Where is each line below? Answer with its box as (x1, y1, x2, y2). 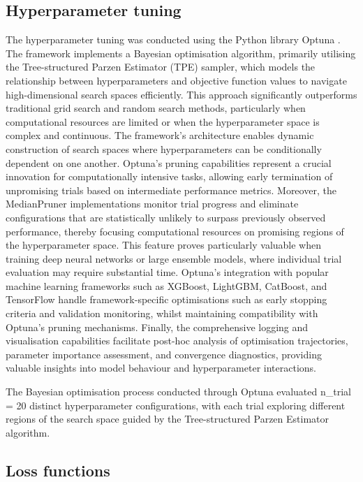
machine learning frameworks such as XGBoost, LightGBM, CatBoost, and (6, 278, 327, 293)
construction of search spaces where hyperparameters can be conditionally (6, 141, 322, 156)
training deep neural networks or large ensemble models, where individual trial (6, 251, 342, 265)
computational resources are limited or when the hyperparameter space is (6, 114, 320, 129)
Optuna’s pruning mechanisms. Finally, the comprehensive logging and (6, 319, 309, 334)
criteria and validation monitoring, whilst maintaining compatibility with (6, 306, 318, 321)
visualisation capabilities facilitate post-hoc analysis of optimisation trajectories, (6, 333, 348, 348)
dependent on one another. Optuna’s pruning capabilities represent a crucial (6, 155, 332, 170)
